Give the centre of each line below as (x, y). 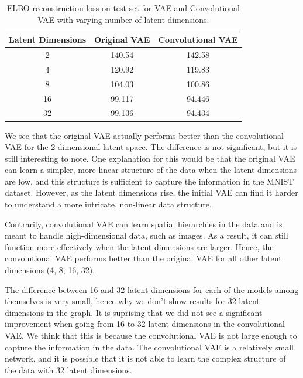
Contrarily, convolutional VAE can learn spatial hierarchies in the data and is (144, 224)
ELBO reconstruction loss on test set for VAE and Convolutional (123, 8)
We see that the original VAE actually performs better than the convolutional (144, 135)
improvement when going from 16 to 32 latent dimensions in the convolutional (145, 324)
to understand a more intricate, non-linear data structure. (108, 204)
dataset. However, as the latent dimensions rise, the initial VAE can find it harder (151, 193)
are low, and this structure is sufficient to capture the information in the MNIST (149, 181)
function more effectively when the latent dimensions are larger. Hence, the (139, 246)
